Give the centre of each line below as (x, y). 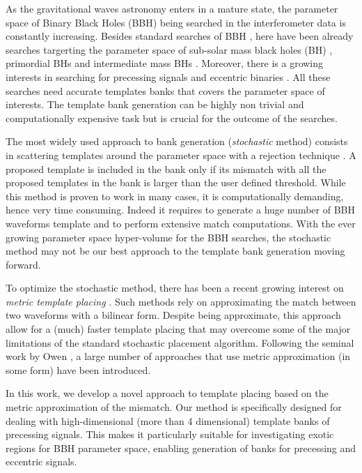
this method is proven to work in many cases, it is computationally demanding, (175, 196)
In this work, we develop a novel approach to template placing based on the (167, 393)
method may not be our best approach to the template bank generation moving (175, 251)
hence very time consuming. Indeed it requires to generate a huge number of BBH (180, 210)
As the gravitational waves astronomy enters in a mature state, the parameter (172, 8)
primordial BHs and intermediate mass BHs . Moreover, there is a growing (165, 63)
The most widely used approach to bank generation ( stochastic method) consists (177, 141)
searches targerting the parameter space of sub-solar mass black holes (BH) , (169, 49)
